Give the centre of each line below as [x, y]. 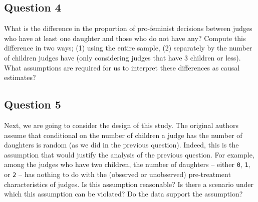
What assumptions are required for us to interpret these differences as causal [122, 67]
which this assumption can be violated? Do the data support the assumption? [123, 194]
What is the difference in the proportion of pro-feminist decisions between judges [128, 28]
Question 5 [33, 104]
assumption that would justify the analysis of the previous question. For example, [129, 154]
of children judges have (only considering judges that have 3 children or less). [122, 57]
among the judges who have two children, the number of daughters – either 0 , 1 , [127, 164]
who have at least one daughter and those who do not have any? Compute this [125, 38]
